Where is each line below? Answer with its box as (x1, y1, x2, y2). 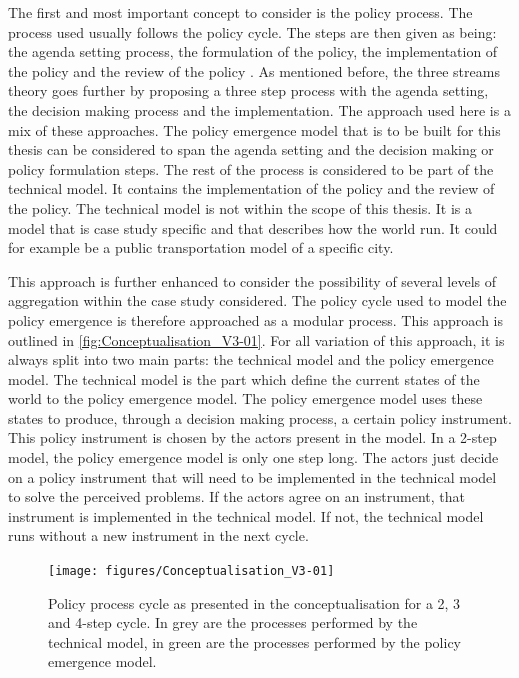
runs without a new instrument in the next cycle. (8, 525, 309, 546)
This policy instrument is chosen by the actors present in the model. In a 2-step (8, 427, 497, 448)
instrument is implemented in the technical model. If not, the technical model (8, 505, 484, 526)
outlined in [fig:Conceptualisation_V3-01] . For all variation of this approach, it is (8, 329, 505, 350)
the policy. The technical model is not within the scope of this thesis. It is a (8, 197, 472, 218)
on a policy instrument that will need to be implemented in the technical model (8, 466, 497, 487)
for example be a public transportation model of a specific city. (8, 237, 394, 258)
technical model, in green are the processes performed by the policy (48, 631, 462, 652)
